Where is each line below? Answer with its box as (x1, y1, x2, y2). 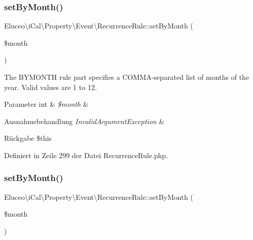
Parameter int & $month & (4, 99, 89, 109)
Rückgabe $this (4, 133, 52, 143)
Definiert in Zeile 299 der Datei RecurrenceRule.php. (4, 149, 168, 160)
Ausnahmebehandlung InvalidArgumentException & (4, 115, 165, 126)
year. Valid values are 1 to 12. (4, 81, 97, 92)
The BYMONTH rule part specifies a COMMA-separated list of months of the (4, 72, 249, 82)
